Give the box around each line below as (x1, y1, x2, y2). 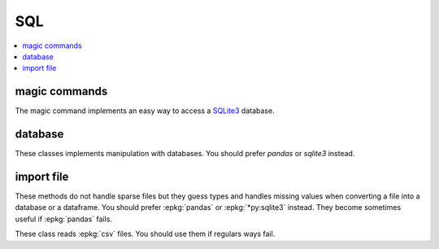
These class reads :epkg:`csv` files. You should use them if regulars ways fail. (15, 229, 276, 239)
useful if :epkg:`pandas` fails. (15, 214, 113, 224)
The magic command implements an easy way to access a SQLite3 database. (15, 106, 276, 116)
